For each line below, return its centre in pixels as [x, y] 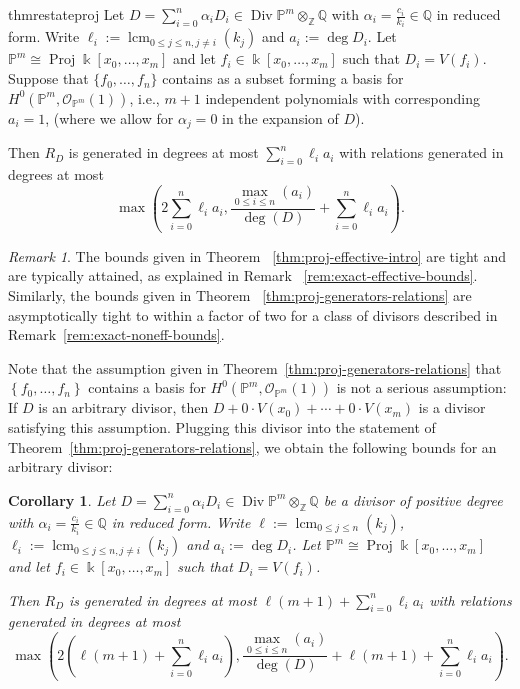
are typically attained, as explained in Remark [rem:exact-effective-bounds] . [243, 275]
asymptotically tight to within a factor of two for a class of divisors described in [253, 314]
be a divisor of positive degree [413, 499]
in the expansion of [280, 117]
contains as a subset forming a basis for [283, 78]
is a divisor [452, 407]
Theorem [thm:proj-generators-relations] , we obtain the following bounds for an [252, 446]
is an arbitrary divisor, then [123, 407]
